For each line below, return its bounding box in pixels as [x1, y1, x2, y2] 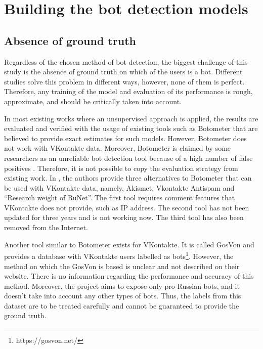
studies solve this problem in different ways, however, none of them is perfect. [4, 76, 245, 86]
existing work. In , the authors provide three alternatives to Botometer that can [4, 172, 252, 183]
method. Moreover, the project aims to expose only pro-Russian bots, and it [4, 280, 240, 291]
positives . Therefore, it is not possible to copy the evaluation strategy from [4, 162, 238, 173]
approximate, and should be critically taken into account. [4, 96, 182, 106]
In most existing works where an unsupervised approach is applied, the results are [4, 113, 258, 123]
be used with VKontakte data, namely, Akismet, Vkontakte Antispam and [4, 182, 235, 193]
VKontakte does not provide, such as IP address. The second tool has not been [4, 202, 249, 212]
